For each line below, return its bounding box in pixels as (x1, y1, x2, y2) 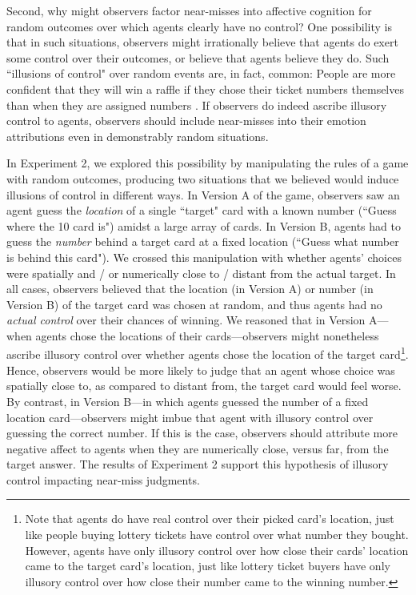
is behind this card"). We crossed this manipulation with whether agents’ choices (6, 248, 402, 265)
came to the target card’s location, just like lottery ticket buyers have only (25, 557, 390, 574)
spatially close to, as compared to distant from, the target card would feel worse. (6, 377, 402, 394)
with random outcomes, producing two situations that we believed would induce (6, 170, 399, 187)
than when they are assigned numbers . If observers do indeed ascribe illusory (6, 96, 387, 113)
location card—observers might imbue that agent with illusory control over (6, 408, 374, 425)
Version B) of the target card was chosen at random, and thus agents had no (6, 295, 382, 312)
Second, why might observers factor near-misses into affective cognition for (6, 2, 372, 18)
